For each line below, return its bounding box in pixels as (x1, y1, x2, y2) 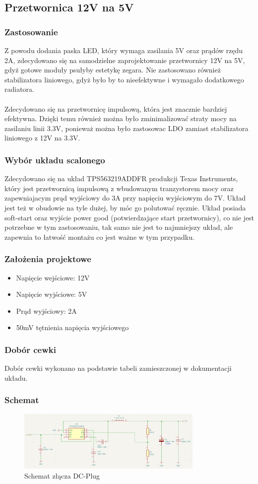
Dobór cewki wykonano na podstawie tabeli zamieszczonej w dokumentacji (4, 363, 232, 373)
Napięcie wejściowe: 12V (16, 272, 90, 282)
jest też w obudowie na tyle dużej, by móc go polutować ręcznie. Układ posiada (4, 202, 246, 212)
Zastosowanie (4, 25, 58, 38)
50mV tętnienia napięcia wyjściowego (16, 322, 129, 333)
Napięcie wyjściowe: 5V (16, 289, 87, 299)
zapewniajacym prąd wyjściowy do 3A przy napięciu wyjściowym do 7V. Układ (4, 193, 246, 203)
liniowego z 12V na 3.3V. (4, 133, 80, 143)
